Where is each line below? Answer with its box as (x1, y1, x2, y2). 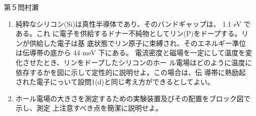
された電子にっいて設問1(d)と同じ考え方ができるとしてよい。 (15, 77, 215, 87)
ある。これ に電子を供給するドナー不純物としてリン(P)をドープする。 (15, 28, 242, 39)
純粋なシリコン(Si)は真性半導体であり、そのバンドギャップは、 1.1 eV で (15, 18, 251, 29)
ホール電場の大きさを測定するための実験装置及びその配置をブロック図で (15, 93, 251, 103)
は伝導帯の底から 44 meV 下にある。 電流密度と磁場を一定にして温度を (15, 47, 246, 58)
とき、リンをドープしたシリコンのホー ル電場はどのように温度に (43, 57, 252, 67)
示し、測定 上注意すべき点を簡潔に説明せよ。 (15, 103, 163, 113)
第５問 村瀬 (4, 2, 38, 12)
